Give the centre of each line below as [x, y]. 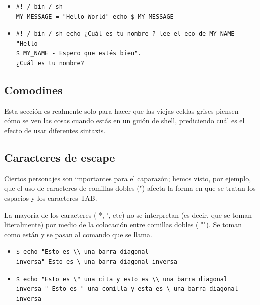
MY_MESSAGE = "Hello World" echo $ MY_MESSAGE [95, 17]
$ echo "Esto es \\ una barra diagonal [82, 252]
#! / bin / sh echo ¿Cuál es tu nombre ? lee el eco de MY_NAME [125, 34]
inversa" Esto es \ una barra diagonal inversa [96, 262]
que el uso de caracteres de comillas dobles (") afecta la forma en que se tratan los [130, 188]
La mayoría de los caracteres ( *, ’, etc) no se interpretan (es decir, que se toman [128, 215]
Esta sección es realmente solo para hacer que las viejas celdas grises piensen [121, 111]
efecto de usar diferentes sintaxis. [55, 130]
